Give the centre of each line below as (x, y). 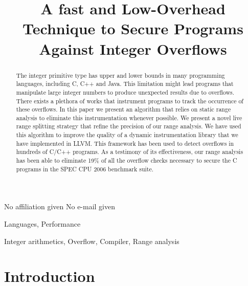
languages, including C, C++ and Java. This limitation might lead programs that (125, 84)
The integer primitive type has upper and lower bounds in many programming (120, 75)
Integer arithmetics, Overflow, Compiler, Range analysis (92, 241)
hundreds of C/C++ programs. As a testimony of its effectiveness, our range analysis (130, 152)
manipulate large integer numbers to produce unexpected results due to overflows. (125, 92)
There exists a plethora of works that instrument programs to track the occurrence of (130, 101)
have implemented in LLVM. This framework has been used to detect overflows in (125, 143)
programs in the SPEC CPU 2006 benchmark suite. (85, 169)
